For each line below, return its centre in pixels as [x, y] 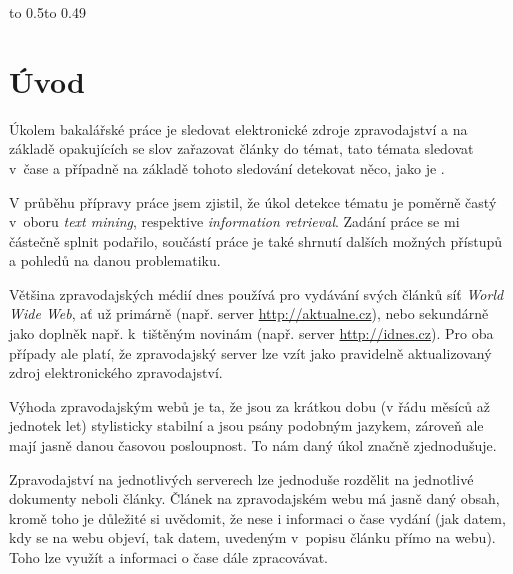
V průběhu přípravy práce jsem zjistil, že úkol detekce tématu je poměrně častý [253, 201]
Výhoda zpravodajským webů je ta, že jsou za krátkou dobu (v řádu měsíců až [250, 405]
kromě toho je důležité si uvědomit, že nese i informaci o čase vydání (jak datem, [257, 517]
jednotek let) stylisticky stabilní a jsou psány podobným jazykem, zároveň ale [246, 425]
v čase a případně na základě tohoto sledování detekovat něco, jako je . [227, 167]
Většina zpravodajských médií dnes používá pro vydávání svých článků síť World [256, 293]
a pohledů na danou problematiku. [115, 260]
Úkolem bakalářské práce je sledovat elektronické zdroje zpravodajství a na [238, 128]
